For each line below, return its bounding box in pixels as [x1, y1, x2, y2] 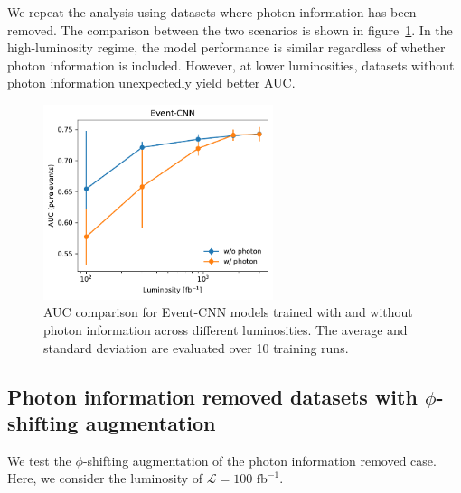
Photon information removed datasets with [7, 382, 418, 410]
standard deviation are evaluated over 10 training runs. [43, 338, 349, 357]
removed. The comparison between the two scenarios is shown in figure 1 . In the [7, 20, 453, 39]
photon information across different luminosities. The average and [43, 321, 408, 340]
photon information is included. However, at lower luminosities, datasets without [7, 55, 455, 74]
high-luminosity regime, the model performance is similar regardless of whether [7, 38, 446, 57]
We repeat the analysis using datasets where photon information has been [7, 3, 417, 21]
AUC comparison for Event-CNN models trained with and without [43, 302, 413, 321]
